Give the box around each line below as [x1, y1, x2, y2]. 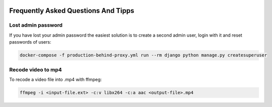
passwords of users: [9, 39, 51, 45]
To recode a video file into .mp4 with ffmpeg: [9, 76, 102, 82]
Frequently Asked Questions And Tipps [9, 6, 134, 15]
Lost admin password [9, 22, 63, 29]
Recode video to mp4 [9, 66, 62, 73]
